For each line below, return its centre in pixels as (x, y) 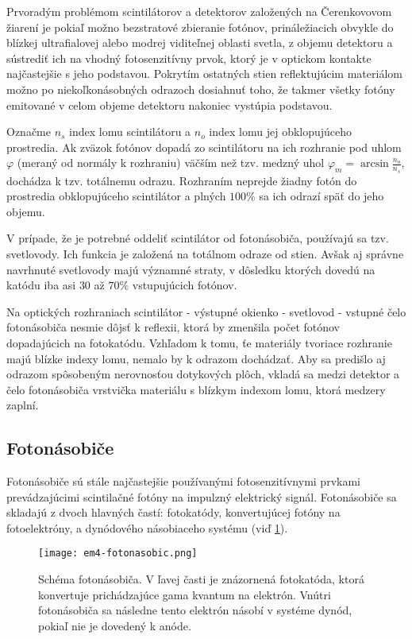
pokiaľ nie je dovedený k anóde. (115, 625)
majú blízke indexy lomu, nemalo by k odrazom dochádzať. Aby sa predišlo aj (196, 358)
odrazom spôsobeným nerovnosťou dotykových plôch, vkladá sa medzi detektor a (203, 374)
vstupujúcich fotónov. (185, 285)
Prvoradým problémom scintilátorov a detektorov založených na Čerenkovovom (199, 11)
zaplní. (23, 405)
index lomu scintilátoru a (130, 132)
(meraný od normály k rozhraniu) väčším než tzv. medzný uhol (171, 163)
